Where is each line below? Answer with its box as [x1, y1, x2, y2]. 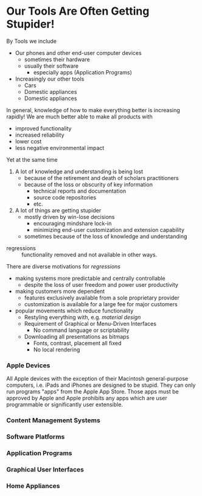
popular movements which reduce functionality [15, 307, 134, 314]
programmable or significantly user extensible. [6, 401, 124, 408]
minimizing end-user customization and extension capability [33, 226, 184, 233]
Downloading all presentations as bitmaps [24, 332, 130, 340]
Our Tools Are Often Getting [6, 4, 150, 18]
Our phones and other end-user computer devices [15, 49, 142, 56]
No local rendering [33, 346, 80, 353]
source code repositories [33, 193, 96, 201]
